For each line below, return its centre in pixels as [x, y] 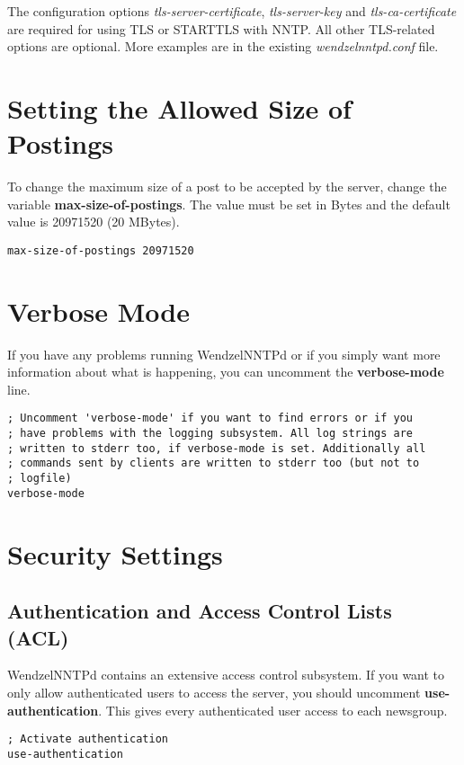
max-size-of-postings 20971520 [101, 250]
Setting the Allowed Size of [179, 107]
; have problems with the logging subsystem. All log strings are [210, 434]
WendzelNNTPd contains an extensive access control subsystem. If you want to [226, 675]
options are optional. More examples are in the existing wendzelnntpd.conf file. [223, 46]
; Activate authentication [88, 739]
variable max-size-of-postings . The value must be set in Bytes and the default [229, 204]
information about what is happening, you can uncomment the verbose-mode [226, 372]
